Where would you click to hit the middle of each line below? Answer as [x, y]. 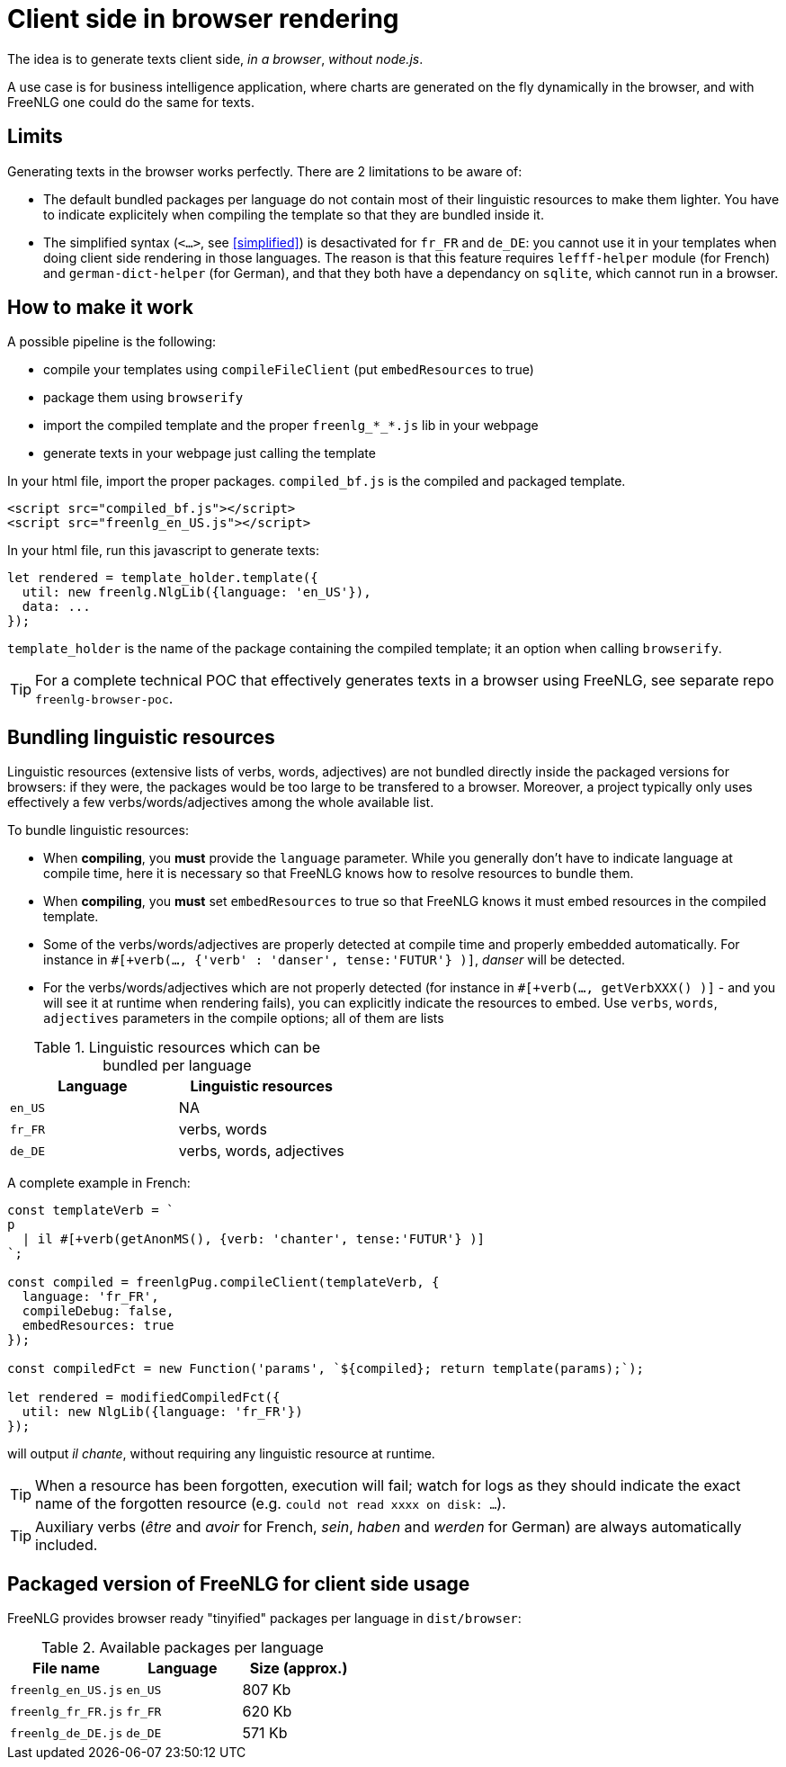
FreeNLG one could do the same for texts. [131, 102]
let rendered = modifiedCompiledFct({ [144, 1398]
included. [67, 1545]
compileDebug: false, [98, 1311]
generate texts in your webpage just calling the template [210, 453]
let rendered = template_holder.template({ [163, 578]
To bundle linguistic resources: [98, 830]
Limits [35, 137]
